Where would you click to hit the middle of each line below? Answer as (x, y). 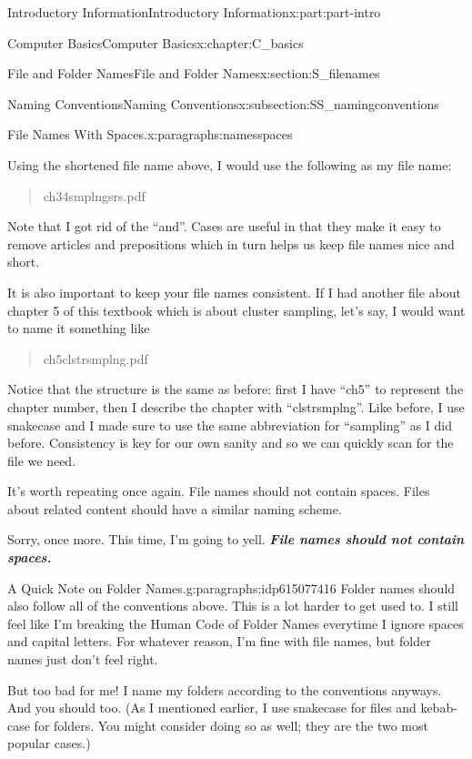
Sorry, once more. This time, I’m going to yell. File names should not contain (236, 539)
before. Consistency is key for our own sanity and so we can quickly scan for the (231, 443)
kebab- (439, 708)
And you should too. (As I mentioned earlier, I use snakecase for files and (212, 708)
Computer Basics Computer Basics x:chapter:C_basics (156, 42)
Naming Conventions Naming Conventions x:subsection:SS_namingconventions (223, 103)
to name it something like (79, 328)
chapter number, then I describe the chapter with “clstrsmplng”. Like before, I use (236, 406)
